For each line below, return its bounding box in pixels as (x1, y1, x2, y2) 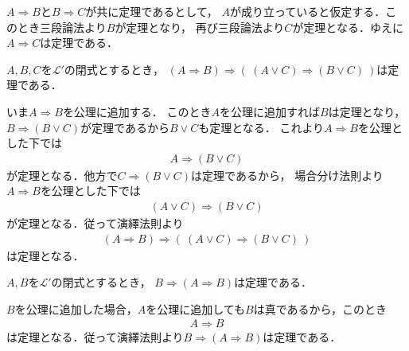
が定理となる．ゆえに (292, 18, 403, 35)
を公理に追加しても (146, 300, 246, 317)
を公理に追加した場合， (14, 300, 138, 317)
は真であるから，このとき (253, 300, 388, 317)
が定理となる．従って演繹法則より (6, 215, 184, 231)
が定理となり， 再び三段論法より (115, 18, 285, 35)
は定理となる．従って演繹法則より (6, 329, 184, 345)
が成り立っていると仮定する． (229, 3, 386, 19)
